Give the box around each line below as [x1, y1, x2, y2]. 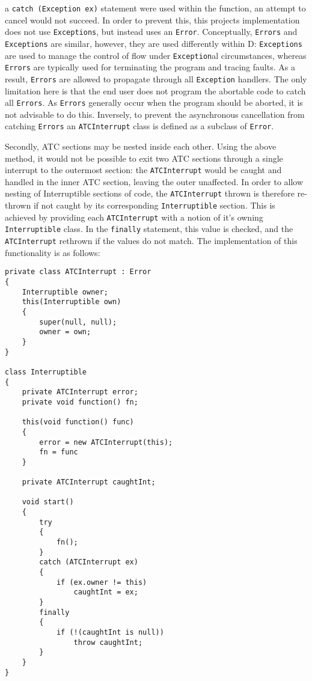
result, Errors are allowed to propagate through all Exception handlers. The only [5, 72, 307, 85]
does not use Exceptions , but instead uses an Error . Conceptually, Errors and [5, 25, 298, 38]
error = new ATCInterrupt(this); [39, 438, 173, 447]
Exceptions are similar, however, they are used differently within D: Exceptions [5, 37, 302, 49]
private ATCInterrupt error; [22, 388, 138, 397]
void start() [22, 498, 74, 507]
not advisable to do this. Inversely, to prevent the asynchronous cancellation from [5, 108, 305, 120]
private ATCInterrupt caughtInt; [22, 478, 156, 487]
